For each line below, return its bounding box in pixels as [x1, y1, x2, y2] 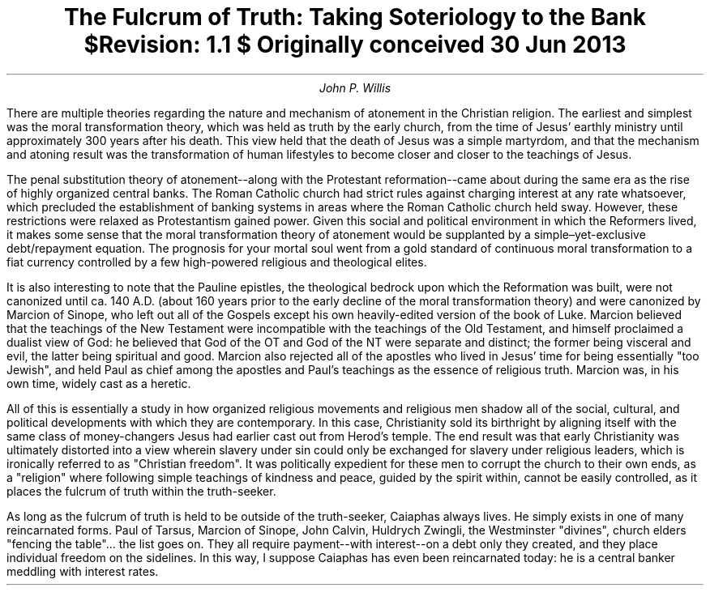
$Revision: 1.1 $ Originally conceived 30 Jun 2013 [83, 31, 627, 58]
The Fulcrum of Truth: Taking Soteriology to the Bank [63, 3, 647, 31]
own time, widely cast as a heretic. [6, 376, 191, 390]
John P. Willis [319, 80, 391, 95]
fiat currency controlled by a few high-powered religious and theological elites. [6, 254, 427, 269]
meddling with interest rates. [6, 564, 159, 578]
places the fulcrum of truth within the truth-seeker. [6, 483, 276, 498]
